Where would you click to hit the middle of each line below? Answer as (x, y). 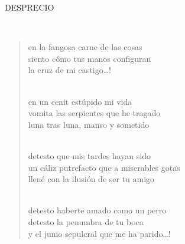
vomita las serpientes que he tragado (94, 113)
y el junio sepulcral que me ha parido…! (99, 233)
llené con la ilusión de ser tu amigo (91, 179)
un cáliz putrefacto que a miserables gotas (104, 167)
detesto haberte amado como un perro (97, 210)
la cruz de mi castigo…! (69, 70)
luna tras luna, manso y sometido (89, 124)
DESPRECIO (30, 7)
